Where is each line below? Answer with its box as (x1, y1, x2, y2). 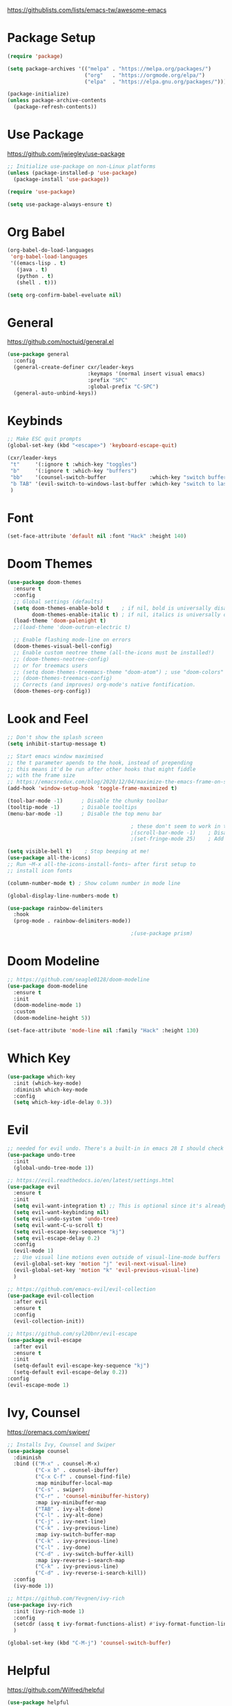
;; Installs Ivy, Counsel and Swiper (7, 1441, 116, 1448)
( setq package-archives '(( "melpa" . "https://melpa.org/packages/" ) (7, 65, 212, 72)
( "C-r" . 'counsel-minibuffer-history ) (35, 1492, 150, 1499)
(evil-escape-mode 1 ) (7, 1381, 70, 1388)
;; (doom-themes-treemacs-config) (13, 675, 113, 682)
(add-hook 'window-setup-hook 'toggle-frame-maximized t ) (7, 785, 177, 792)
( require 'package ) (7, 53, 64, 59)
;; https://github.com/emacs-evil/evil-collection (7, 1285, 156, 1293)
